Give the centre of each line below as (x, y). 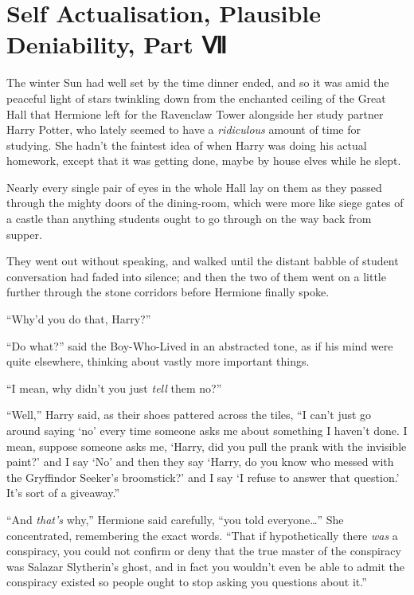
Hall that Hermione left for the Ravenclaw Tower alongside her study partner (195, 114)
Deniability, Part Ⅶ (117, 44)
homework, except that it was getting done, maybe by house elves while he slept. (204, 160)
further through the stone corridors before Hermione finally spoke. (168, 292)
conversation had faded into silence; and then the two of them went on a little (196, 276)
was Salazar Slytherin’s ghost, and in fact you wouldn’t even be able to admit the (206, 566)
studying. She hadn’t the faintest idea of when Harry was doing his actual (187, 145)
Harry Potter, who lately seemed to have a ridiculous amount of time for (184, 129)
